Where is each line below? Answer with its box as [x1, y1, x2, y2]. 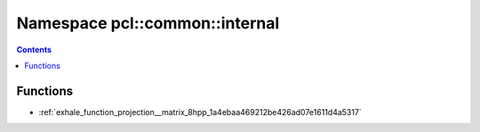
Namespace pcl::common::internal [16, 13, 280, 33]
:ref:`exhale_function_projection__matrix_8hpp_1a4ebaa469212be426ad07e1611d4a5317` [38, 106, 362, 117]
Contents [16, 44, 52, 55]
